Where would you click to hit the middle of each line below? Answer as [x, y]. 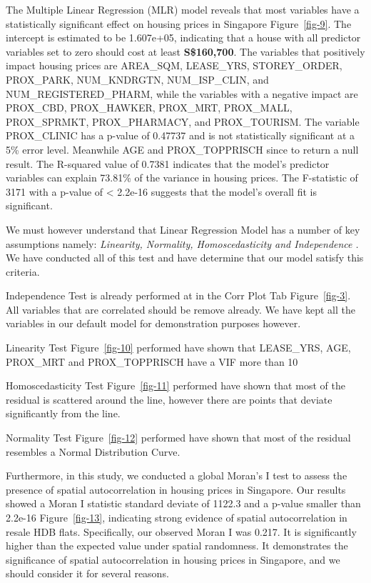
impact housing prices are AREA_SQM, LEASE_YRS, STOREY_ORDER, [174, 65]
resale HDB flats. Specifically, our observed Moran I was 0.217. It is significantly [181, 531]
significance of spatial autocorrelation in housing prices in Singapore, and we [173, 559]
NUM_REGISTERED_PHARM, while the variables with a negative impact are [182, 93]
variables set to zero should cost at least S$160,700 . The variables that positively [185, 51]
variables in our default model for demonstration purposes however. [153, 323]
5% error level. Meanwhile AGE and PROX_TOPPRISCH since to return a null [182, 149]
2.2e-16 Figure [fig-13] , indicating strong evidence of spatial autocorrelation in [177, 517]
